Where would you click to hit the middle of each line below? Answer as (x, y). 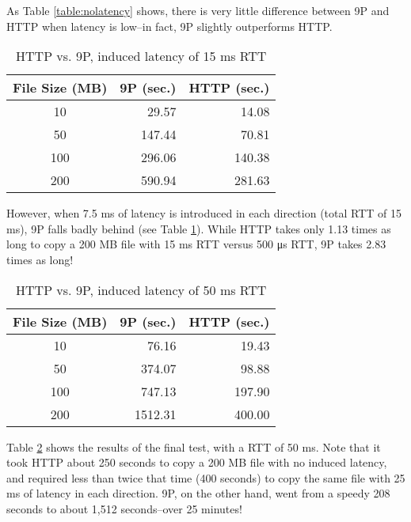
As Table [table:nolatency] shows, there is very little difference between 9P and (198, 10)
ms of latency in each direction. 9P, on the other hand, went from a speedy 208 (198, 493)
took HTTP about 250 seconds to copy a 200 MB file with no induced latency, (197, 462)
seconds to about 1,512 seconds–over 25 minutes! (124, 508)
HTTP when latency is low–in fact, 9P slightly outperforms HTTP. (169, 26)
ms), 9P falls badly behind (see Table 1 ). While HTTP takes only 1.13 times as (199, 228)
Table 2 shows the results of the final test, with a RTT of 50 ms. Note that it (194, 446)
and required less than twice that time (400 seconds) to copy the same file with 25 (206, 477)
